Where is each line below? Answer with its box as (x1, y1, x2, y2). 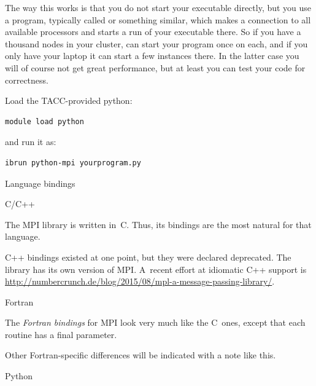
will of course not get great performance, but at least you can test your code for (5, 61, 306, 74)
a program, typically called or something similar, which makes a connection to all (5, 13, 311, 26)
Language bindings (5, 176, 75, 189)
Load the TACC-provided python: (5, 94, 133, 107)
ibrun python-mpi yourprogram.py (5, 158, 141, 167)
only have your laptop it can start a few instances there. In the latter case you (5, 49, 299, 62)
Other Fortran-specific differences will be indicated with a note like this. (5, 349, 276, 361)
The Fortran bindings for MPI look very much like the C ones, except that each (5, 316, 306, 329)
